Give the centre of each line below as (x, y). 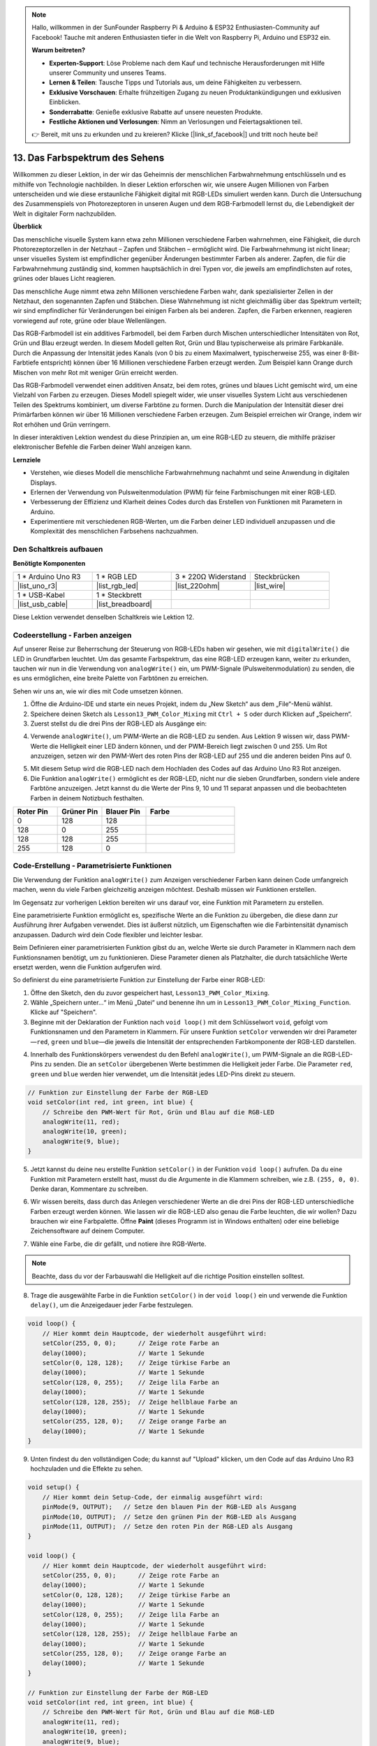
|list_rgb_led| (117, 586)
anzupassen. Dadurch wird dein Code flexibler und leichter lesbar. (108, 934)
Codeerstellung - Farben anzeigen (72, 635)
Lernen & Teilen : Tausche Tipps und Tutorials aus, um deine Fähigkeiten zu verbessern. (176, 82)
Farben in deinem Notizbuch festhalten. (87, 798)
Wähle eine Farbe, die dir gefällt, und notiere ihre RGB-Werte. (118, 1244)
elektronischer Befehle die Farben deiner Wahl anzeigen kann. (102, 447)
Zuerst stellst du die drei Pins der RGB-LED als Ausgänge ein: (119, 724)
